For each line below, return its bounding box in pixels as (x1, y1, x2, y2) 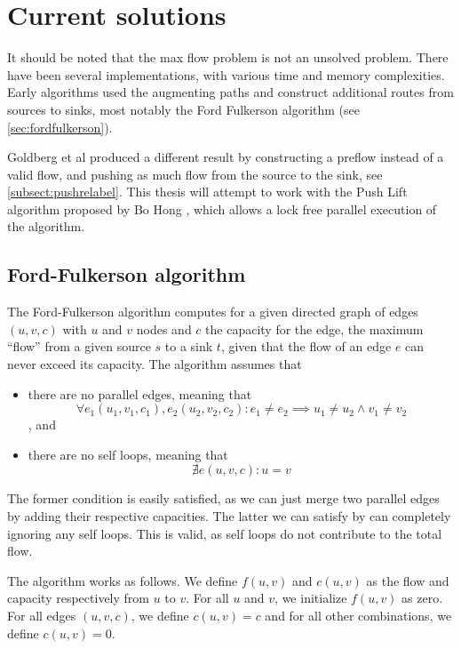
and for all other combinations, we (265, 605, 452, 624)
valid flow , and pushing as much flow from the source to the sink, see (7, 164, 383, 183)
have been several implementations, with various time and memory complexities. (7, 65, 445, 84)
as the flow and (366, 571, 449, 589)
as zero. (401, 589, 443, 607)
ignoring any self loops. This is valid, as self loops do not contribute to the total (7, 524, 442, 542)
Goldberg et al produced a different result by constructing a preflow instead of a (7, 148, 444, 166)
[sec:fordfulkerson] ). (7, 117, 113, 136)
